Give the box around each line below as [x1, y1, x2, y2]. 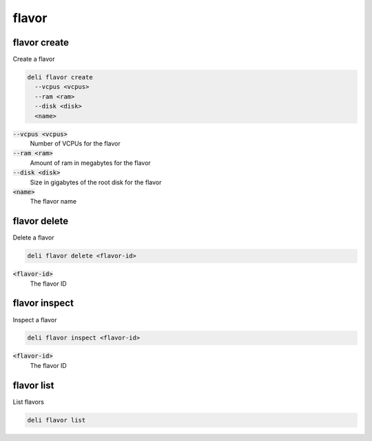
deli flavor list [27, 416, 86, 424]
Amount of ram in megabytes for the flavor [30, 159, 151, 167]
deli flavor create [27, 73, 93, 81]
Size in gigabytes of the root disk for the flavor [30, 178, 162, 186]
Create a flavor [12, 55, 55, 63]
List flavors [12, 398, 45, 406]
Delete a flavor [12, 233, 54, 242]
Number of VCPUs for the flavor [30, 139, 121, 148]
